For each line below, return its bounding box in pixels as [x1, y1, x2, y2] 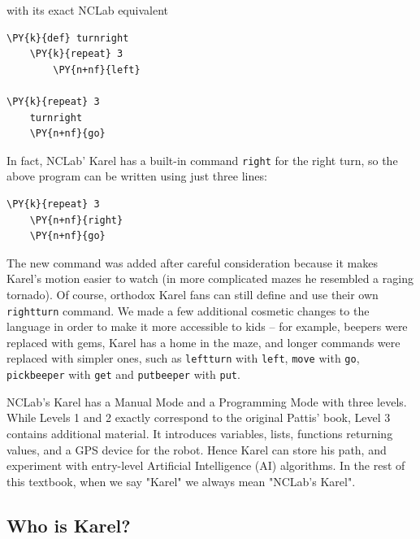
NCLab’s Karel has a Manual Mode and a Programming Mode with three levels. [6, 393, 407, 410]
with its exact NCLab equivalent [6, 2, 168, 18]
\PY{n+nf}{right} [29, 214, 123, 226]
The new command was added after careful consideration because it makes [6, 254, 378, 271]
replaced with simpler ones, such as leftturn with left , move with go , [6, 350, 360, 367]
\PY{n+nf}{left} [53, 63, 141, 76]
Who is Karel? [6, 512, 131, 537]
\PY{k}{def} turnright [6, 32, 129, 44]
